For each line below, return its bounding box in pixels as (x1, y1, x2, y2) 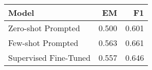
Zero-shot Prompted (8, 22, 80, 34)
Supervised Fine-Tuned (8, 52, 91, 63)
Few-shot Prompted (8, 37, 79, 49)
